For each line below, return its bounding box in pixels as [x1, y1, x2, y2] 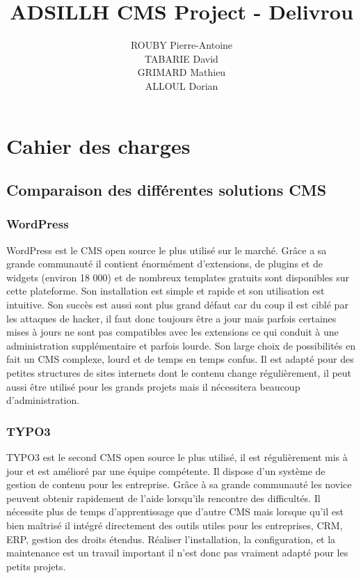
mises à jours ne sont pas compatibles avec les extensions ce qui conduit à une [6, 325, 339, 339]
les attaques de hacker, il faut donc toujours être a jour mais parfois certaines [6, 311, 337, 325]
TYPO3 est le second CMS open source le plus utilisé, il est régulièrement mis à [6, 450, 348, 464]
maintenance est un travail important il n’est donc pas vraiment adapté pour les [6, 545, 348, 560]
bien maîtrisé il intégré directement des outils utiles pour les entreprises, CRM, [6, 518, 343, 532]
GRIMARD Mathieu [137, 65, 226, 79]
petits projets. [6, 559, 66, 573]
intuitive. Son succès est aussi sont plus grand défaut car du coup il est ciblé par [6, 297, 348, 312]
